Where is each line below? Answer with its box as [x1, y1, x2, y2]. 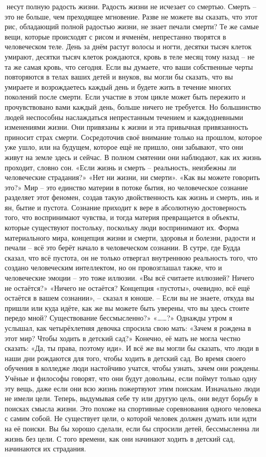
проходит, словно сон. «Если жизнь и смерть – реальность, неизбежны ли [5, 162, 236, 172]
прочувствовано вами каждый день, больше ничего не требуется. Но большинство [5, 101, 261, 112]
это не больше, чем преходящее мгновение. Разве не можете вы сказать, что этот [5, 11, 258, 22]
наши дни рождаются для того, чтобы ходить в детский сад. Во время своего [5, 352, 246, 363]
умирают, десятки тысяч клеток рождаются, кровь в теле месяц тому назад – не [5, 51, 255, 62]
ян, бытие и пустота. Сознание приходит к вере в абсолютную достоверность [5, 202, 247, 212]
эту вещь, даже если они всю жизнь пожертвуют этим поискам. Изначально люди [5, 383, 260, 393]
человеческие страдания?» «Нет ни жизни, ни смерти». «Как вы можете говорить [5, 172, 260, 183]
